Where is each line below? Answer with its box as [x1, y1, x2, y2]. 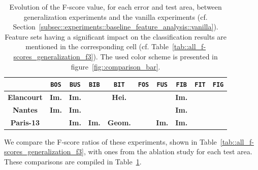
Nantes [12, 104, 38, 115]
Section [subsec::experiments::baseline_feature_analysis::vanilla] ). [13, 21, 218, 32]
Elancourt [8, 92, 43, 103]
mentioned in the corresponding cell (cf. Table [25, 41, 169, 52]
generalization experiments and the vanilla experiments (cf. [23, 11, 208, 22]
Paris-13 [10, 117, 40, 127]
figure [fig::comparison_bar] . [71, 61, 160, 72]
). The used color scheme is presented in [93, 51, 218, 61]
